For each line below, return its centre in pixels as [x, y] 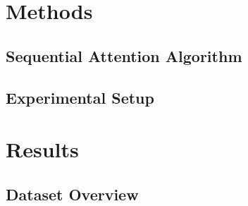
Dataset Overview [72, 194]
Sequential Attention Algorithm [124, 55]
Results [42, 149]
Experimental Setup [80, 97]
